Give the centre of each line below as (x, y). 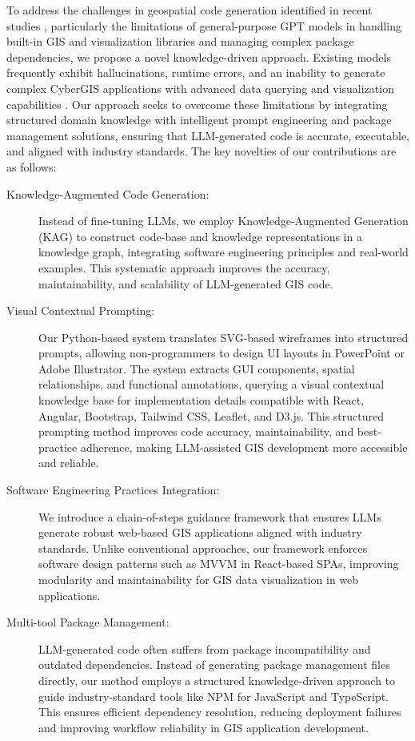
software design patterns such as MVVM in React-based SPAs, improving (219, 564)
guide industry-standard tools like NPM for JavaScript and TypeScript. (214, 696)
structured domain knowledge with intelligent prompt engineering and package (199, 120)
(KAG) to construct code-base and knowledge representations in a (200, 236)
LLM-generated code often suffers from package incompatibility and (205, 648)
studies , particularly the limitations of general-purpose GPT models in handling (204, 25)
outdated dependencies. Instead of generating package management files (214, 664)
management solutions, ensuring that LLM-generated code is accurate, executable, (208, 135)
